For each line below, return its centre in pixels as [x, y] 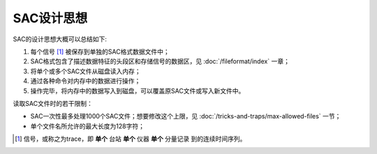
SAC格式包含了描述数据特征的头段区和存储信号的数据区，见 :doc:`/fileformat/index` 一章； [160, 61]
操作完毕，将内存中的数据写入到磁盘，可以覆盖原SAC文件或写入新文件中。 [138, 91]
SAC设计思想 [50, 18]
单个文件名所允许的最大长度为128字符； [87, 126]
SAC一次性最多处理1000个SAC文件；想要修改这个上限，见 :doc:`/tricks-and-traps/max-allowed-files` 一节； [186, 116]
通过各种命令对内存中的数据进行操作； [86, 81]
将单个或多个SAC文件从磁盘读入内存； [86, 71]
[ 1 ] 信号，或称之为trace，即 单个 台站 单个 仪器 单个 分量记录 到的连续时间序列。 [131, 139]
